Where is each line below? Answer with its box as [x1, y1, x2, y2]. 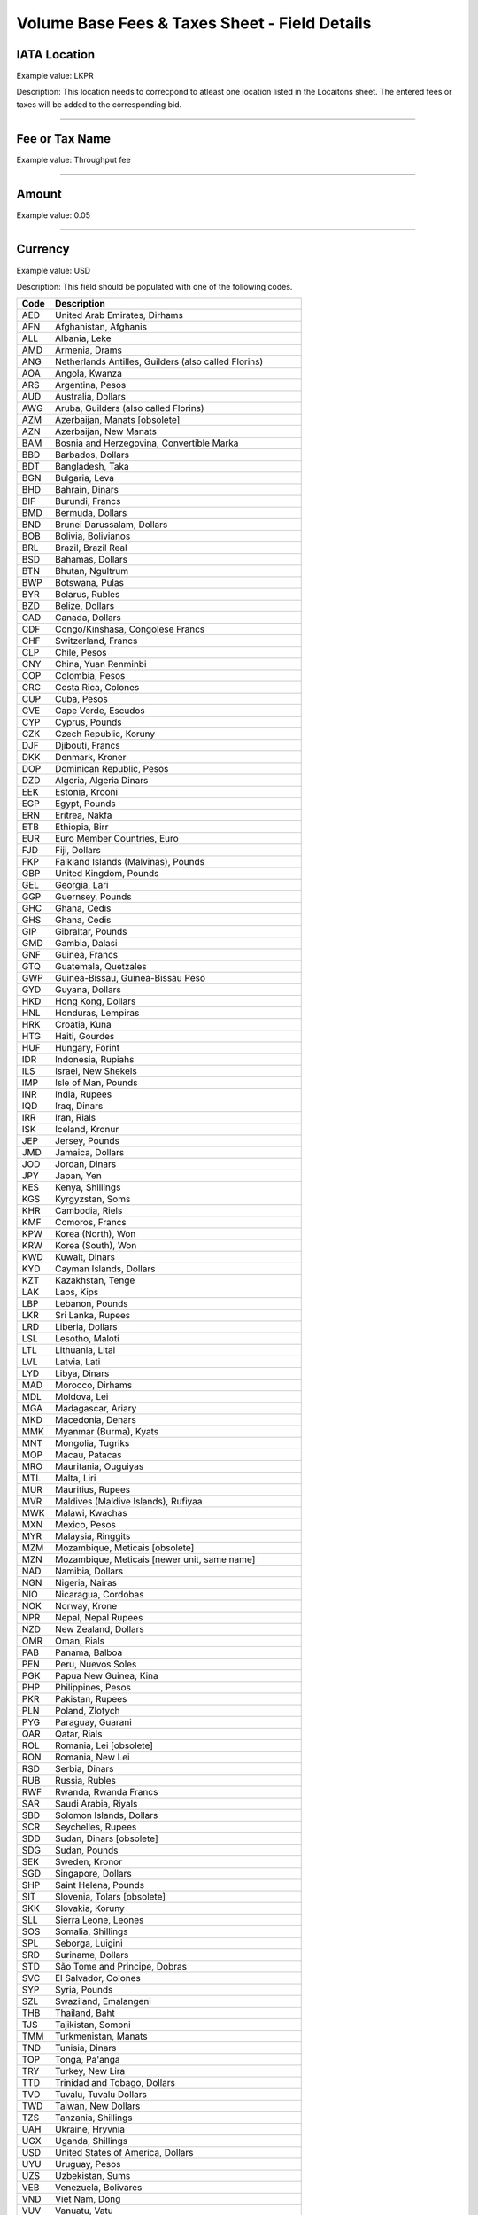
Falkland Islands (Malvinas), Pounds [54, 856, 205, 868]
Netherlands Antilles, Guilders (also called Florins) [54, 355, 264, 368]
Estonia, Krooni [54, 786, 119, 798]
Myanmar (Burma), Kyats [54, 1426, 159, 1438]
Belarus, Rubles [54, 588, 120, 601]
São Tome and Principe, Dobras [54, 1961, 188, 1973]
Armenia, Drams [54, 344, 123, 356]
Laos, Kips [54, 1286, 99, 1298]
